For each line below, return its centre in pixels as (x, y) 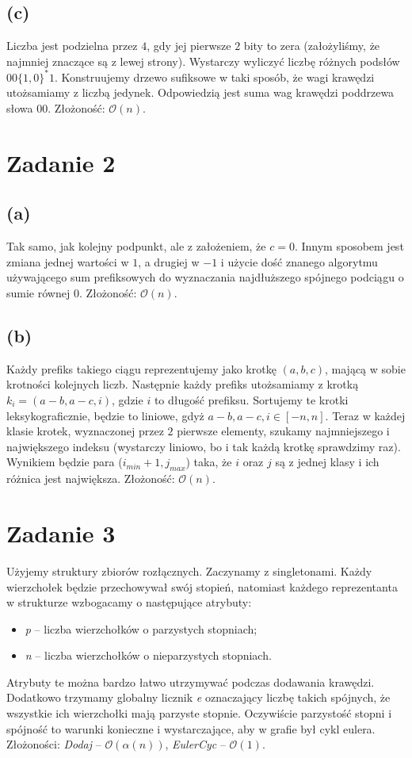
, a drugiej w (169, 261)
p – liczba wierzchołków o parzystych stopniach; (141, 628)
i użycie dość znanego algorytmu (299, 261)
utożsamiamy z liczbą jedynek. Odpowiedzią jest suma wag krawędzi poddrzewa (200, 92)
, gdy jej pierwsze (189, 46)
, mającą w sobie (365, 368)
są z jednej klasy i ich (327, 462)
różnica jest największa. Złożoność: (91, 479)
